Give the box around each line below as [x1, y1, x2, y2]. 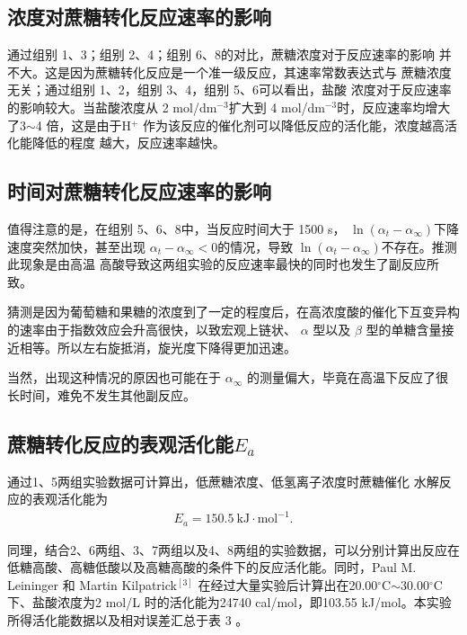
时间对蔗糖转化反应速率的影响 [7, 177, 271, 205]
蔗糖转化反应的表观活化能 [7, 429, 233, 457]
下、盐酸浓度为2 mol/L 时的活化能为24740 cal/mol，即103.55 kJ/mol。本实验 [7, 593, 452, 612]
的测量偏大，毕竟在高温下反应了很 [246, 368, 448, 387]
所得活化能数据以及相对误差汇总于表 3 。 [7, 611, 249, 630]
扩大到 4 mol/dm [228, 97, 325, 116]
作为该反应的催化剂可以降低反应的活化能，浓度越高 [143, 115, 445, 134]
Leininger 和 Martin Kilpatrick [7, 575, 177, 594]
